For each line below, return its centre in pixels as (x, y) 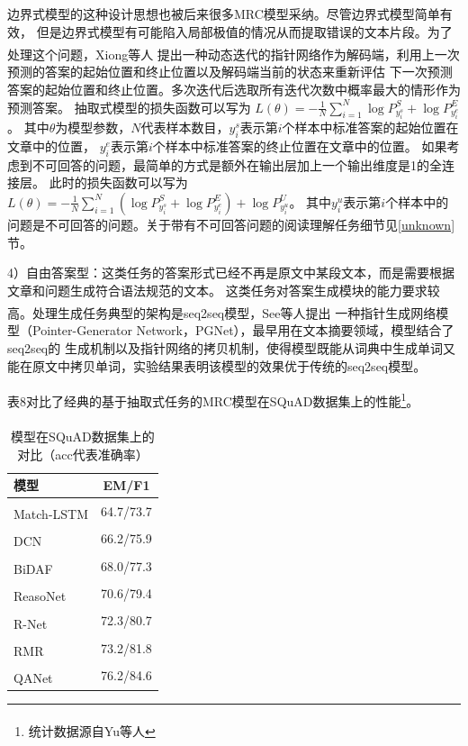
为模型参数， (93, 127)
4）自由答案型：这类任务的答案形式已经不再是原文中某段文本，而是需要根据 (231, 273)
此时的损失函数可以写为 (118, 182)
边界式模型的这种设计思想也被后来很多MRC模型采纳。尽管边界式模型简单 (224, 14)
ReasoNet (40, 595)
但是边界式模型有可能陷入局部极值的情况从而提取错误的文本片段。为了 (244, 31)
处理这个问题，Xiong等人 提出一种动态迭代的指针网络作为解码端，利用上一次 (234, 54)
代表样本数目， (185, 127)
